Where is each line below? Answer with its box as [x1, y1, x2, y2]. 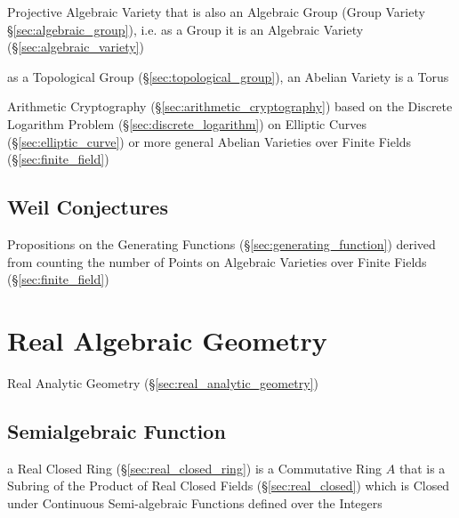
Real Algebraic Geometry [7, 321, 327, 358]
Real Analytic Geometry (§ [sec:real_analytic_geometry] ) [7, 373, 318, 392]
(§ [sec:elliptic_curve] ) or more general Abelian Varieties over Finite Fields [7, 132, 412, 150]
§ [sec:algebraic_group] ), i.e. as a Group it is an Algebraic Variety [7, 20, 364, 38]
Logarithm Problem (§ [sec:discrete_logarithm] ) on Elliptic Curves [7, 114, 367, 133]
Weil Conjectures [7, 193, 168, 221]
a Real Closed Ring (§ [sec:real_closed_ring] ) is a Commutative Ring [7, 458, 382, 477]
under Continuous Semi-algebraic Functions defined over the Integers [7, 493, 382, 512]
